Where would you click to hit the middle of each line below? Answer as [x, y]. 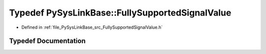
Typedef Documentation [47, 41]
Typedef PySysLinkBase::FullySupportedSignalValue [120, 13]
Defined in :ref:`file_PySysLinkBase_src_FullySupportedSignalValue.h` [92, 27]
